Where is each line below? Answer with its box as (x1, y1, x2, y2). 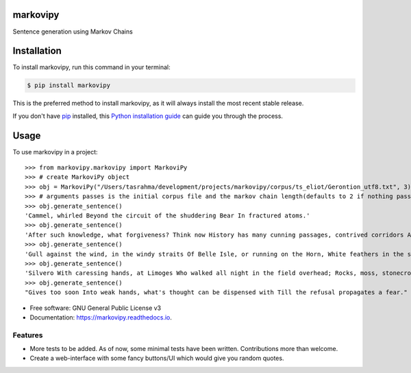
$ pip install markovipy (27, 82, 111, 89)
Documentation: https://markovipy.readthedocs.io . (29, 313, 173, 322)
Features (12, 330, 43, 339)
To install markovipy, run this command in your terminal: (12, 63, 171, 71)
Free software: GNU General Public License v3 (29, 304, 162, 312)
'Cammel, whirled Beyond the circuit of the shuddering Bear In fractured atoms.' (25, 212, 310, 219)
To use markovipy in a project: (12, 147, 99, 156)
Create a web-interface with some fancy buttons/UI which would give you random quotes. (29, 354, 284, 363)
